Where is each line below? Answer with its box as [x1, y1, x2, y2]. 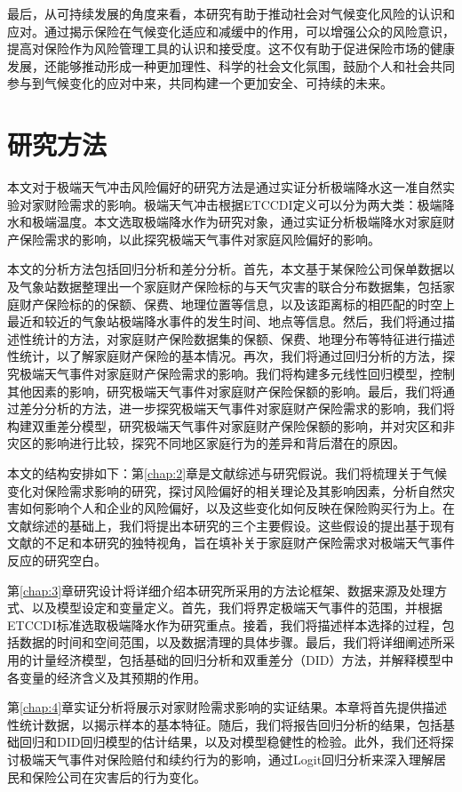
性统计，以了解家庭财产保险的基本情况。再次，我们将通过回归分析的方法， [7, 347, 442, 365]
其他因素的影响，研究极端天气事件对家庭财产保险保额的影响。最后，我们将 [7, 381, 442, 400]
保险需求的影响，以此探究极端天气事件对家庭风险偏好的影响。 [19, 229, 380, 248]
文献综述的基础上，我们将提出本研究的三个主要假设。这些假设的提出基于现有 [7, 516, 455, 534]
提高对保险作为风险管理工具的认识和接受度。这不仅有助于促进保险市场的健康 [7, 39, 455, 58]
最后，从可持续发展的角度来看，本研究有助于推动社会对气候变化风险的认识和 [7, 4, 455, 22]
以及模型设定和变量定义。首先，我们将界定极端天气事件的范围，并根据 [31, 598, 442, 617]
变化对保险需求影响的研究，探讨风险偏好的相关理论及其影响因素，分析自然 [7, 481, 442, 500]
